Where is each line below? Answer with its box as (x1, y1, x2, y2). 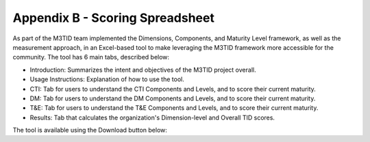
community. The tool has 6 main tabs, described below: (12, 53, 170, 61)
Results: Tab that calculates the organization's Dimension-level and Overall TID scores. (29, 113, 275, 122)
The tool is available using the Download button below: (12, 126, 168, 134)
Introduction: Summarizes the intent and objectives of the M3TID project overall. (29, 66, 256, 74)
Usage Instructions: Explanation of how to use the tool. (29, 75, 184, 83)
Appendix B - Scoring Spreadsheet (12, 10, 215, 25)
